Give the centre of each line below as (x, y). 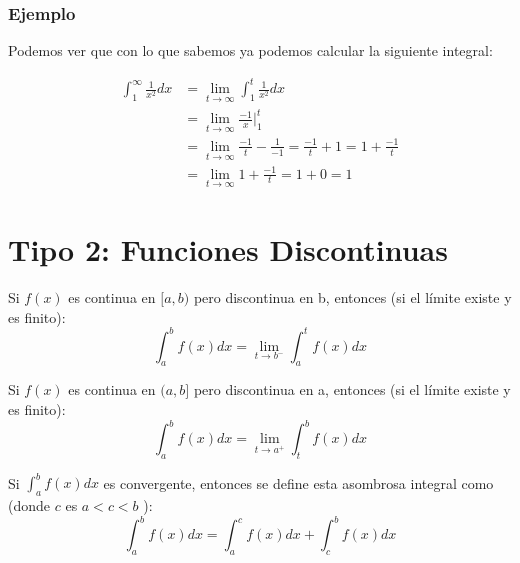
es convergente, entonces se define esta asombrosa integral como (298, 482)
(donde (29, 505)
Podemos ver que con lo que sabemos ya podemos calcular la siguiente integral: (250, 50)
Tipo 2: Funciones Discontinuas (228, 249)
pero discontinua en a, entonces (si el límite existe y (352, 389)
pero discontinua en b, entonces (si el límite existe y (352, 296)
